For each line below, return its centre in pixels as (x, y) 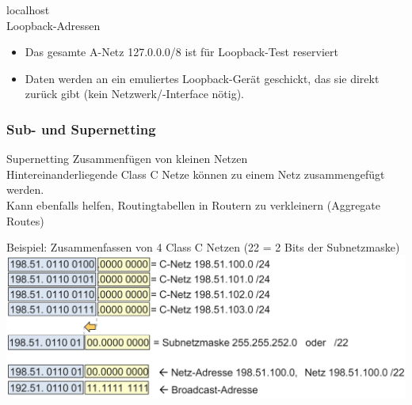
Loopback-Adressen (53, 25)
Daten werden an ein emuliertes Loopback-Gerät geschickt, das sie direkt (202, 78)
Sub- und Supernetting (81, 129)
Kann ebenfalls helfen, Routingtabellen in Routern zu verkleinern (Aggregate (194, 204)
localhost (28, 9)
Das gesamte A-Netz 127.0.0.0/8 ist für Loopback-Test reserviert (182, 52)
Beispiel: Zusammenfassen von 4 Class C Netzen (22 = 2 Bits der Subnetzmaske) (203, 247)
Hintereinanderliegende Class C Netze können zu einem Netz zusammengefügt (196, 174)
